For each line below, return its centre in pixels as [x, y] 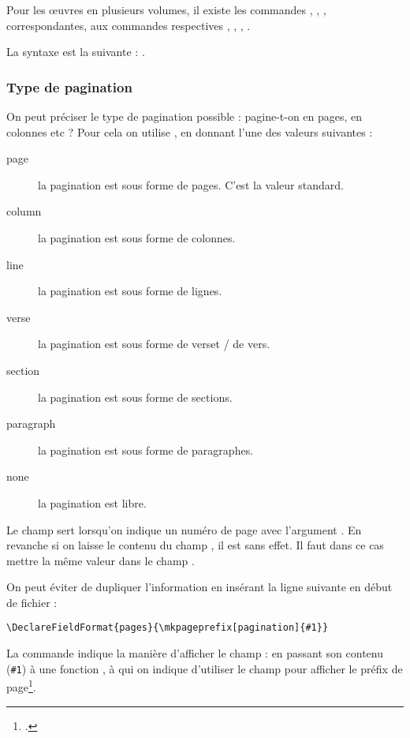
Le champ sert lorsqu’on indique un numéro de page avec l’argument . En [184, 529]
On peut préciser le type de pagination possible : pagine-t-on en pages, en [184, 116]
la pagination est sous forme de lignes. [130, 291]
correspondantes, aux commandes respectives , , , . [129, 25]
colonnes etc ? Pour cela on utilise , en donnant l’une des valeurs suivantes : [190, 131]
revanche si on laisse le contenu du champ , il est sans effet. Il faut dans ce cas [195, 545]
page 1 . [21, 686]
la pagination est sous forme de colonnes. [137, 237]
